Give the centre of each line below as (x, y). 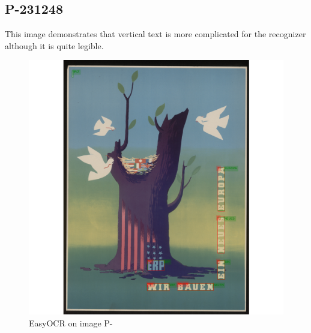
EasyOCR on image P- (71, 322)
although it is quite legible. (54, 45)
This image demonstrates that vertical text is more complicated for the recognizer (155, 34)
